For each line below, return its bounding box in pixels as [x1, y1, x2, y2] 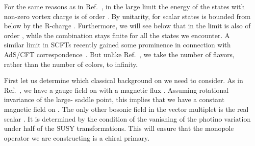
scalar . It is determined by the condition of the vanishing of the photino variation [4, 113, 251, 124]
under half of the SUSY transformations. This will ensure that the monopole [4, 123, 234, 133]
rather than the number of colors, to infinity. [4, 59, 138, 69]
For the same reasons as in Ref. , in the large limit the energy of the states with [4, 1, 245, 11]
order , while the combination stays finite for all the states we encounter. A [4, 30, 230, 40]
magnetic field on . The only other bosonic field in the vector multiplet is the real [4, 104, 249, 114]
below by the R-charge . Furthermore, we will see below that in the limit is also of [4, 21, 251, 31]
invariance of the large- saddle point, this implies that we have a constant [4, 94, 225, 104]
